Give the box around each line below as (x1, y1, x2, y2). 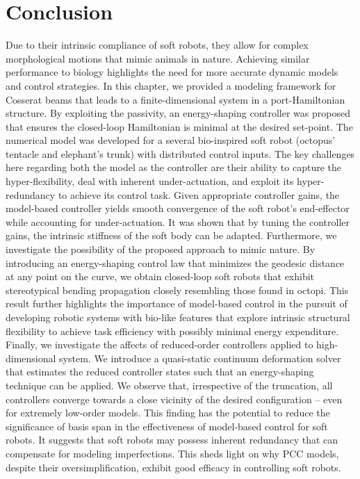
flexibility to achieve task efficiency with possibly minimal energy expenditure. (6, 323, 339, 338)
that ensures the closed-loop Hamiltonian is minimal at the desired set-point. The (6, 119, 353, 133)
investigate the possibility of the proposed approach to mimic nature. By (6, 242, 316, 257)
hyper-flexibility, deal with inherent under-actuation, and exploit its (6, 174, 294, 188)
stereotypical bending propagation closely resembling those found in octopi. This (6, 282, 349, 297)
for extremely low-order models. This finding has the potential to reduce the (6, 405, 330, 420)
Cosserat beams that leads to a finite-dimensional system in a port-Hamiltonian (6, 92, 345, 106)
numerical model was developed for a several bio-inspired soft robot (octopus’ (6, 133, 336, 147)
